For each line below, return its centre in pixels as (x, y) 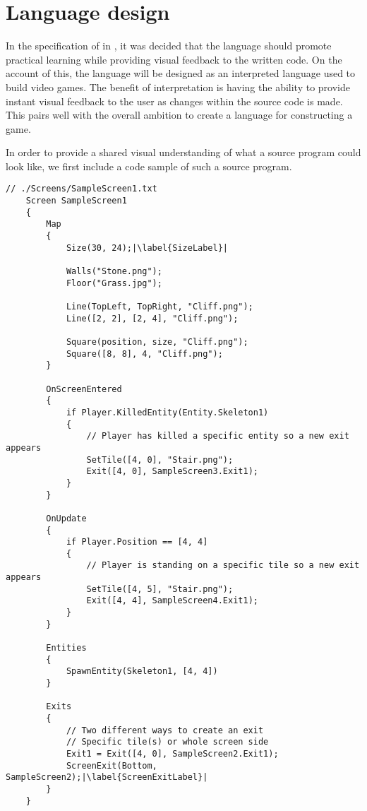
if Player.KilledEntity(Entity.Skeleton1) (167, 412)
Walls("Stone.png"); (114, 272)
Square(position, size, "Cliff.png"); (157, 342)
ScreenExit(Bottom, (112, 765)
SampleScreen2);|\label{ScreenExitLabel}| (107, 777)
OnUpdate (66, 518)
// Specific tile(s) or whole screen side (167, 742)
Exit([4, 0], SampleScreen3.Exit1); (172, 472)
